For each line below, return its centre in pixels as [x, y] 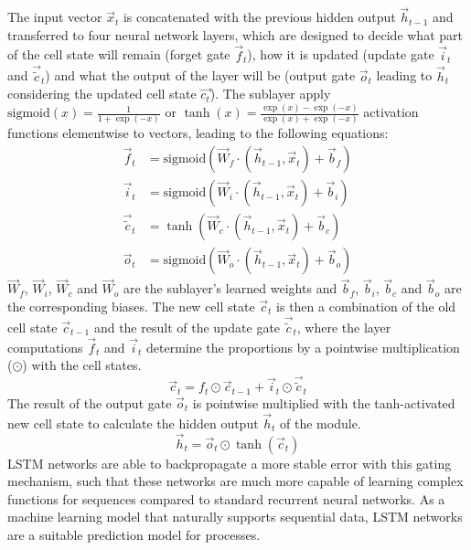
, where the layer [344, 328]
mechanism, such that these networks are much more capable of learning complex [235, 481]
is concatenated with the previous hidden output [259, 17]
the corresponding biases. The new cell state [131, 306]
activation [391, 112]
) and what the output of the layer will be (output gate [200, 75]
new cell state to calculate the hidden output [133, 423]
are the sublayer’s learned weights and [230, 288]
